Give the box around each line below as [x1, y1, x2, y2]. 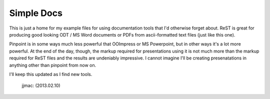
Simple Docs [9, 7, 62, 18]
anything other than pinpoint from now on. [9, 62, 96, 68]
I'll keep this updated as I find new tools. [9, 71, 92, 77]
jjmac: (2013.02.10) [21, 82, 60, 88]
